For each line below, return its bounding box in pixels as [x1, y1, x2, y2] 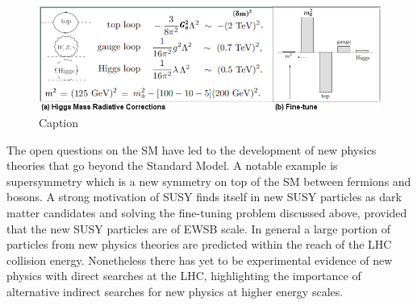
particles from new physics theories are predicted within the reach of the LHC [6, 236, 392, 253]
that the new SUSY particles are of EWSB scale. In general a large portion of [6, 220, 390, 237]
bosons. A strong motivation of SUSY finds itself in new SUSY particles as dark [6, 188, 402, 205]
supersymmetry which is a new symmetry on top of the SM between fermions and [6, 172, 411, 189]
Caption [39, 113, 79, 130]
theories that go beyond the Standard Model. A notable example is [6, 157, 338, 174]
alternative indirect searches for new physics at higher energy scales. [6, 282, 344, 299]
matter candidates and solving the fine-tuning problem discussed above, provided [6, 204, 407, 221]
